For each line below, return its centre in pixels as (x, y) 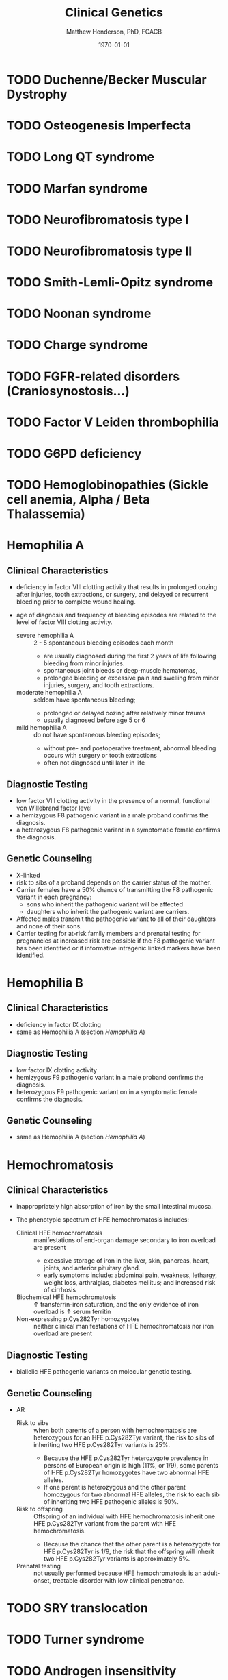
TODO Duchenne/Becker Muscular (106, 79)
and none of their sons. (49, 926)
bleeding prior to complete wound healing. (76, 602)
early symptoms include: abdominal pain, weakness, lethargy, (130, 1275)
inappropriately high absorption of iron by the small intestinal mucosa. (114, 1207)
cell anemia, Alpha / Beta (78, 500)
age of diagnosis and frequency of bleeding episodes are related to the (116, 615)
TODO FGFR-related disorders (93, 376)
